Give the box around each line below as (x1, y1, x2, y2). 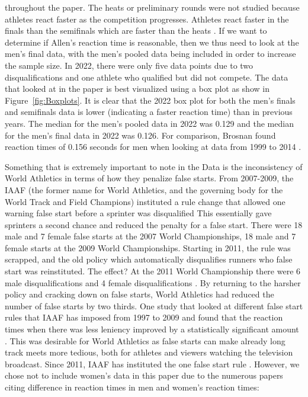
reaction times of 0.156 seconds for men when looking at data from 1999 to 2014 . (5, 140, 301, 153)
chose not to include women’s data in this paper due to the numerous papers (5, 369, 283, 382)
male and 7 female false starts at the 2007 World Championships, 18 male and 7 (5, 230, 296, 242)
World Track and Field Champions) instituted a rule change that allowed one (5, 195, 285, 207)
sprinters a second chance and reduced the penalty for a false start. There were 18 (5, 218, 303, 230)
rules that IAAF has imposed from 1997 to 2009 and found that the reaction (5, 311, 283, 324)
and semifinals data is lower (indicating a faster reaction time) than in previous (5, 105, 293, 118)
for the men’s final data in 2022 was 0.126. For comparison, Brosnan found (5, 129, 276, 141)
